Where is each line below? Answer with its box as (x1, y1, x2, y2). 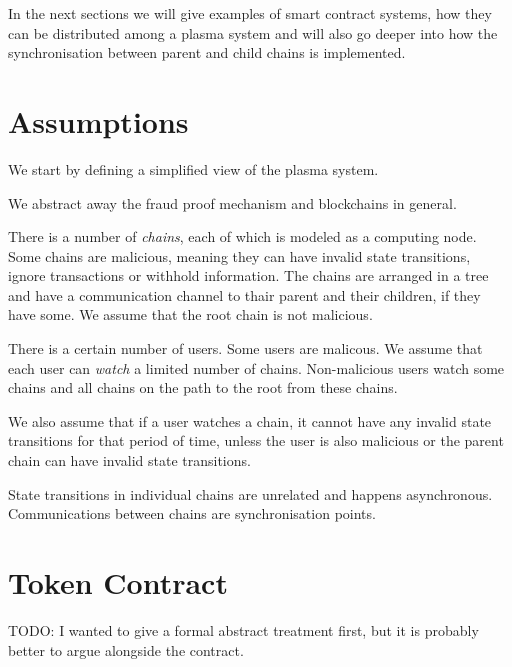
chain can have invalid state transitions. (8, 450, 251, 471)
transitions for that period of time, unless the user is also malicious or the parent (8, 430, 504, 451)
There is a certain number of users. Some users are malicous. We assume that (8, 338, 483, 359)
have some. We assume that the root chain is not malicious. (8, 304, 373, 325)
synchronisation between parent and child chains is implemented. (8, 42, 406, 63)
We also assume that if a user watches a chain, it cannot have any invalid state (8, 410, 492, 431)
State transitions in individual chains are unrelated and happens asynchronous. (8, 483, 493, 504)
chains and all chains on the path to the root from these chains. (8, 377, 398, 398)
